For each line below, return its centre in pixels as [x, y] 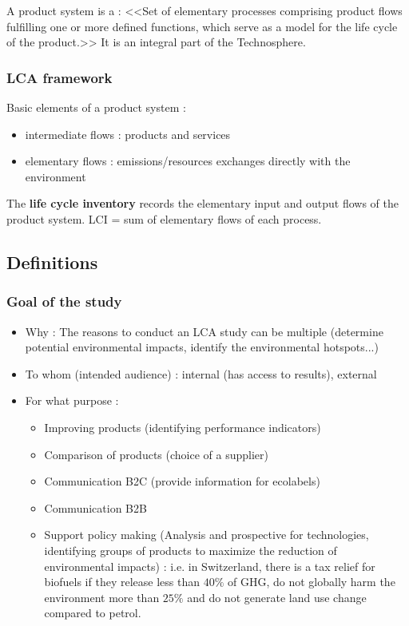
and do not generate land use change [277, 597]
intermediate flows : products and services [128, 134]
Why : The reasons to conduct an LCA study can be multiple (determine [204, 331]
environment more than [102, 597]
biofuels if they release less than [122, 582]
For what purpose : [72, 400]
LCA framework [60, 77]
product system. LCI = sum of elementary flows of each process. [164, 218]
